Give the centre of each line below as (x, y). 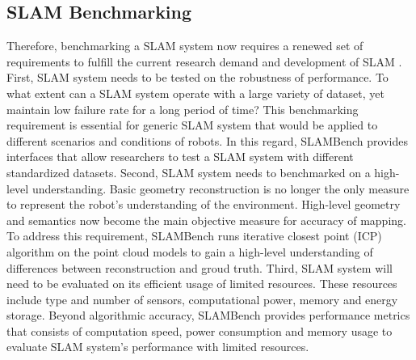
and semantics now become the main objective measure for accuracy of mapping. (206, 220)
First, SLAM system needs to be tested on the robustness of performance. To (197, 77)
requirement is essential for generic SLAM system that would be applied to (192, 125)
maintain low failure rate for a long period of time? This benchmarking (183, 109)
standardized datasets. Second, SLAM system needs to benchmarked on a (189, 172)
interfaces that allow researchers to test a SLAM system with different (180, 157)
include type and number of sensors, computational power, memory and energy (202, 299)
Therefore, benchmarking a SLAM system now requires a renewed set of (185, 46)
